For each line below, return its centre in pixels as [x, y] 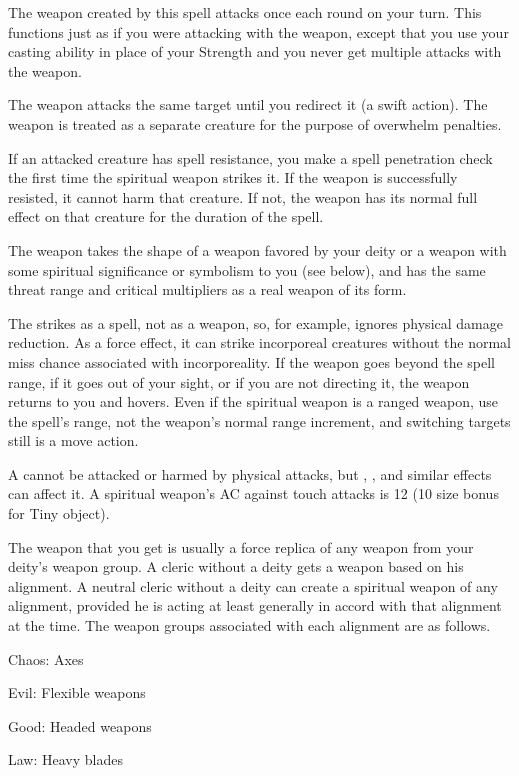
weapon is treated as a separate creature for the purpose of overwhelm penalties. [255, 123]
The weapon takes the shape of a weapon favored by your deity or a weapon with [257, 249]
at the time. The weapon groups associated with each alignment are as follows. [249, 625]
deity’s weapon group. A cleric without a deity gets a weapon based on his [236, 566]
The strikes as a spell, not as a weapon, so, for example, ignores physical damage [255, 322]
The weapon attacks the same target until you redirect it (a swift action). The [248, 104]
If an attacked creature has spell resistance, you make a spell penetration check [250, 157]
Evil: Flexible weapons [77, 692]
